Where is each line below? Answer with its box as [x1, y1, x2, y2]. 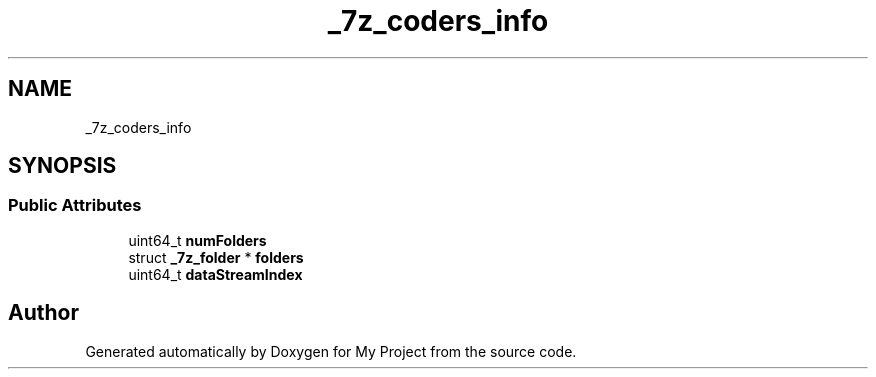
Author [8, 300, 79, 326]
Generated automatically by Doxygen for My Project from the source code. [85, 342, 577, 360]
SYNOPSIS [8, 153, 117, 179]
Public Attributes [8, 195, 142, 216]
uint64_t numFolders [128, 231, 267, 249]
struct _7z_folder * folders [128, 248, 304, 266]
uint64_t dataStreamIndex [128, 265, 303, 283]
